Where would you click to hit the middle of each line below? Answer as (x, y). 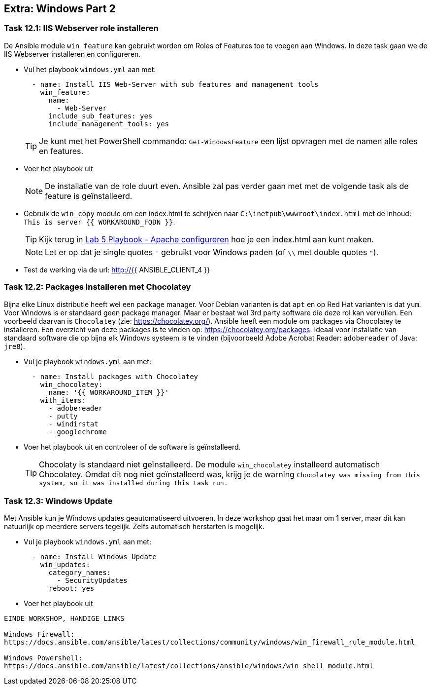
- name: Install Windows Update (94, 557)
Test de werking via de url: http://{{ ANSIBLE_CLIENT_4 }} (117, 269)
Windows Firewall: (39, 634)
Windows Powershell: (44, 658)
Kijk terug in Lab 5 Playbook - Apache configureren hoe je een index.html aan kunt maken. (207, 239)
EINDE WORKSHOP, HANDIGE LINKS (64, 619)
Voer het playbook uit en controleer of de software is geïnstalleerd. (132, 447)
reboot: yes (71, 589)
